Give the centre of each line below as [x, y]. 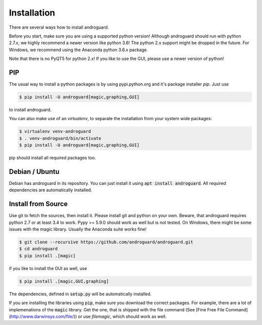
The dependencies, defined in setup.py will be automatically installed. [80, 294]
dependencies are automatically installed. [50, 190]
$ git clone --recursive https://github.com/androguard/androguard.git [106, 242]
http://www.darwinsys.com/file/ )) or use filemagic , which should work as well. [89, 316]
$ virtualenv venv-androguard [55, 132]
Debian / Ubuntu [34, 172]
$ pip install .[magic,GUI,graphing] [64, 281]
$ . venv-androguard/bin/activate [60, 138]
